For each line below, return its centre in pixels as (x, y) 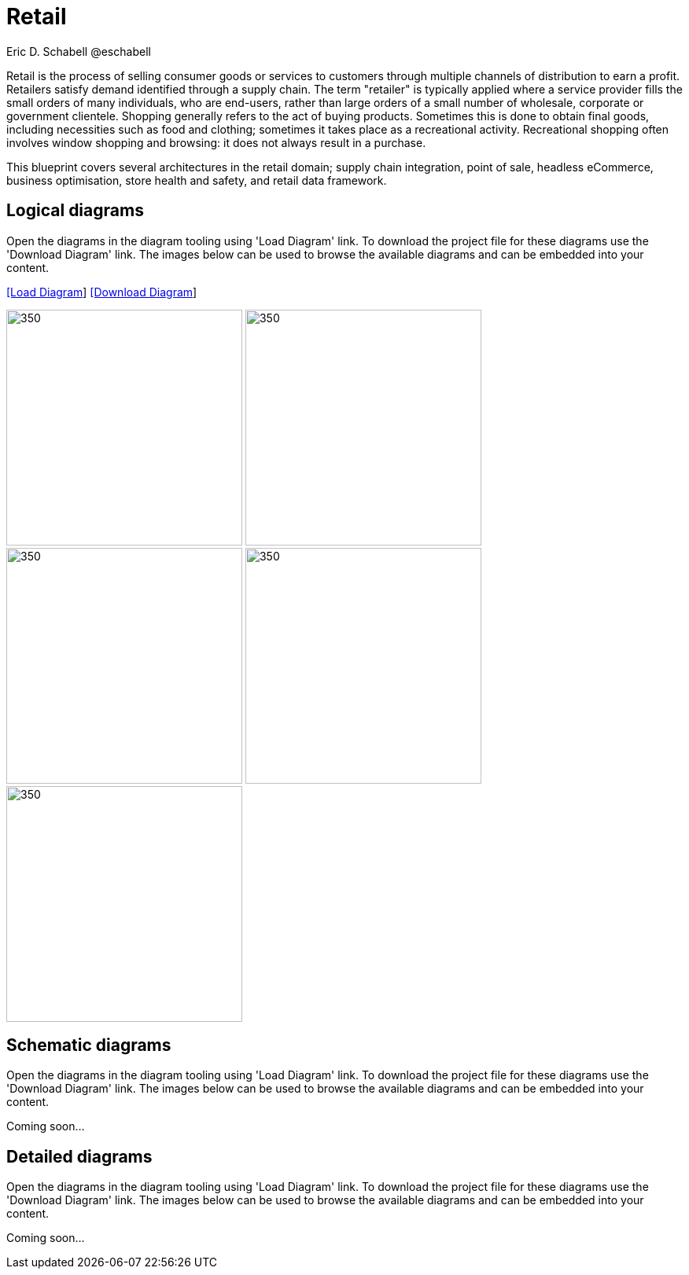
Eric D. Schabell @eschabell (79, 51)
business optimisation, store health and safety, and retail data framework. (197, 180)
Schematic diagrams (89, 1045)
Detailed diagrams (79, 1156)
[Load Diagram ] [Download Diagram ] (102, 292)
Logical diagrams (75, 211)
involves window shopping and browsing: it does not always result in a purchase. (216, 142)
